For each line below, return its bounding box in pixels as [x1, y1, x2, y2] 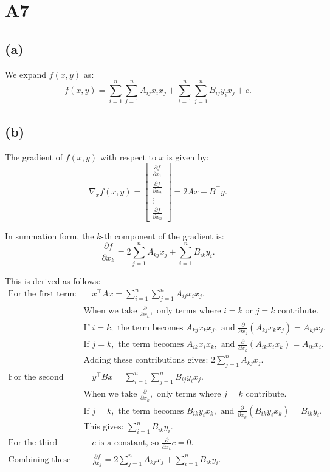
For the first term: [8, 289, 77, 298]
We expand [5, 67, 47, 80]
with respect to [100, 150, 157, 163]
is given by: [167, 150, 209, 163]
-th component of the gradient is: [101, 229, 224, 242]
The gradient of [5, 150, 63, 163]
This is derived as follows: [5, 274, 101, 287]
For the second [8, 372, 64, 381]
